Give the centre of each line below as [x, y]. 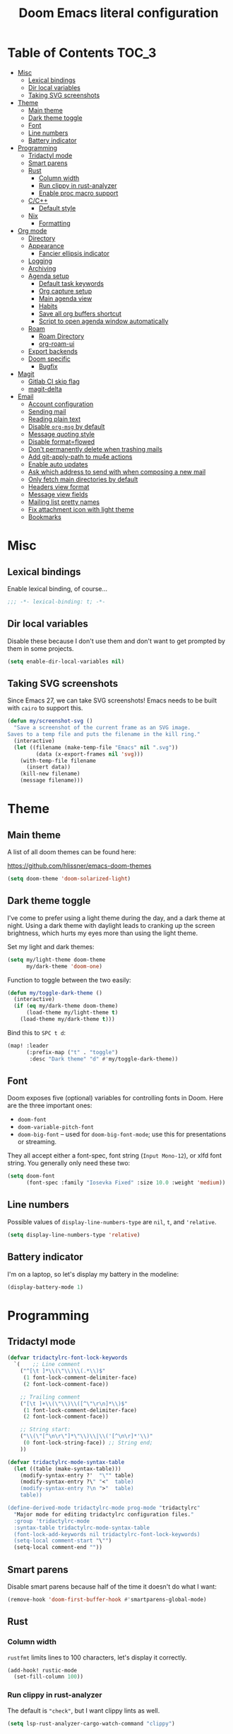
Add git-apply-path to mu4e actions [80, 457]
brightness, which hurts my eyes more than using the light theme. [103, 933]
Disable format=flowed [61, 442]
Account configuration [61, 404]
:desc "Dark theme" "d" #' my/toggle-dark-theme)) [104, 1059]
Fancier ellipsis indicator [74, 253]
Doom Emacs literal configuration [119, 13]
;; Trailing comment [50, 1397]
